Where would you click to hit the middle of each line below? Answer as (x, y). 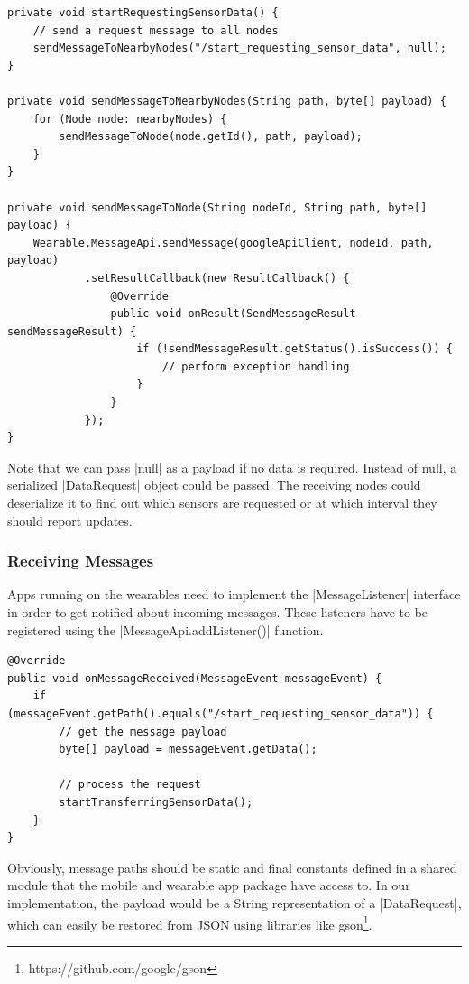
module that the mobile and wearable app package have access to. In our (209, 885)
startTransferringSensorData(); (156, 802)
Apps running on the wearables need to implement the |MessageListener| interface (234, 594)
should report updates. (70, 520)
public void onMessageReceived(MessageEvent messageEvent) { (195, 678)
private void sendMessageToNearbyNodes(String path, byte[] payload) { (227, 101)
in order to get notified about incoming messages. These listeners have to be (218, 612)
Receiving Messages (81, 561)
